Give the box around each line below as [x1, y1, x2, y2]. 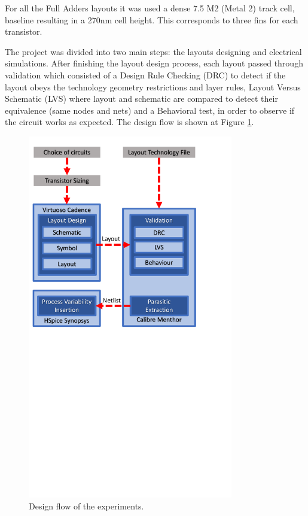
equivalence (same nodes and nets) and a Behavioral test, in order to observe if [5, 104, 295, 116]
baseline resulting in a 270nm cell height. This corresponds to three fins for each [5, 13, 298, 26]
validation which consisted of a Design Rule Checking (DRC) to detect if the [5, 68, 286, 81]
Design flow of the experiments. [29, 499, 144, 512]
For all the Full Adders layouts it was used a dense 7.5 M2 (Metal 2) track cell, [5, 2, 295, 14]
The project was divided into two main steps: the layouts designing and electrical [5, 45, 302, 57]
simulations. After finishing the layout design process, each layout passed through [5, 57, 303, 69]
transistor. [5, 25, 42, 38]
